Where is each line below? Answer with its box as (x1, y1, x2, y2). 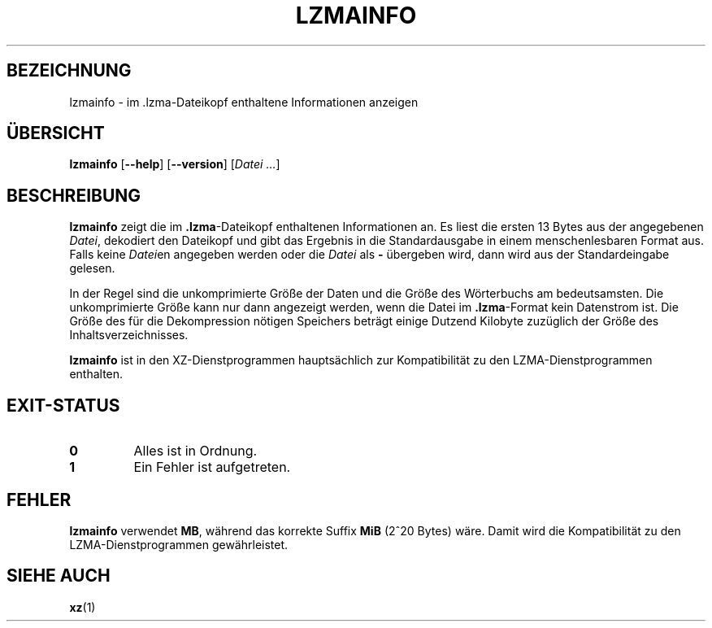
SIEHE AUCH (7, 565, 111, 587)
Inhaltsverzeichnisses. (69, 328, 189, 342)
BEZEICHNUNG (7, 60, 132, 81)
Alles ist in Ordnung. (133, 443, 258, 460)
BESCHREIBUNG (7, 185, 141, 206)
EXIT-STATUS (7, 395, 120, 416)
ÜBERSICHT (7, 123, 105, 144)
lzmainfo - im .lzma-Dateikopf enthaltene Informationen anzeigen (69, 94, 419, 109)
